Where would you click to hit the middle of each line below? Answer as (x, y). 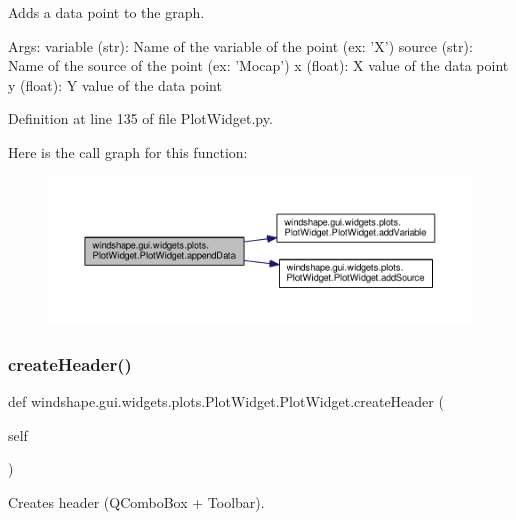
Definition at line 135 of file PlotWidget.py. (140, 118)
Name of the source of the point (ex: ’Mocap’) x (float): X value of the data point (258, 65)
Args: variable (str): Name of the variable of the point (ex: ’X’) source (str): (240, 45)
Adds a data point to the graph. (106, 12)
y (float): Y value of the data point (115, 84)
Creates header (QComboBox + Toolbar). (136, 501)
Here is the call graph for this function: (128, 151)
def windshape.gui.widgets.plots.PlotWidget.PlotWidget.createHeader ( (226, 400)
